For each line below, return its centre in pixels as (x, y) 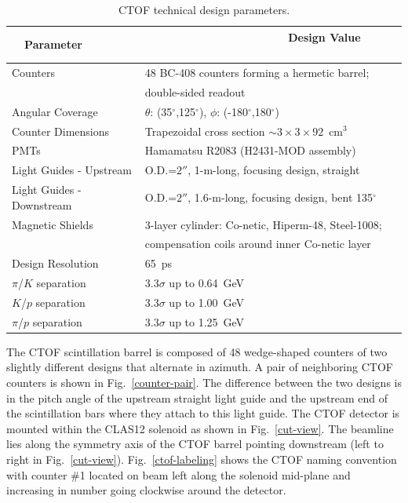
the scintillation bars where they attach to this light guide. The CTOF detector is (203, 413)
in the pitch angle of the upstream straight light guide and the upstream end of (197, 397)
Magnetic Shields (53, 224)
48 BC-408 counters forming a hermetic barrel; (257, 73)
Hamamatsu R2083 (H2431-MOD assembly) (250, 150)
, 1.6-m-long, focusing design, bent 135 (280, 197)
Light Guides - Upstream (72, 170)
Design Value (324, 36)
